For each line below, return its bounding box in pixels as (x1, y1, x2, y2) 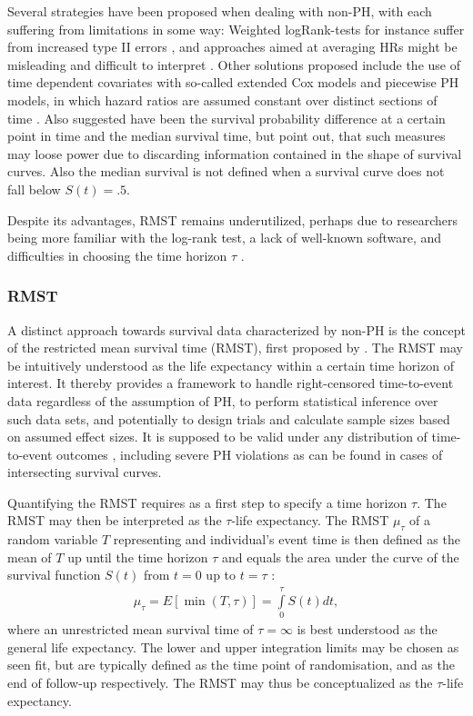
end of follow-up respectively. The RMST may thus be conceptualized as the (7, 672, 433, 691)
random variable (7, 530, 98, 549)
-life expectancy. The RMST (231, 511, 389, 530)
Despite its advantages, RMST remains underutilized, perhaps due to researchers (7, 210, 458, 229)
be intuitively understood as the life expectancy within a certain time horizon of (7, 355, 455, 374)
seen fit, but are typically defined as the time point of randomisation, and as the (7, 655, 455, 674)
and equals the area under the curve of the (222, 547, 459, 566)
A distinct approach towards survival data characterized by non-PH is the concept (7, 320, 466, 339)
